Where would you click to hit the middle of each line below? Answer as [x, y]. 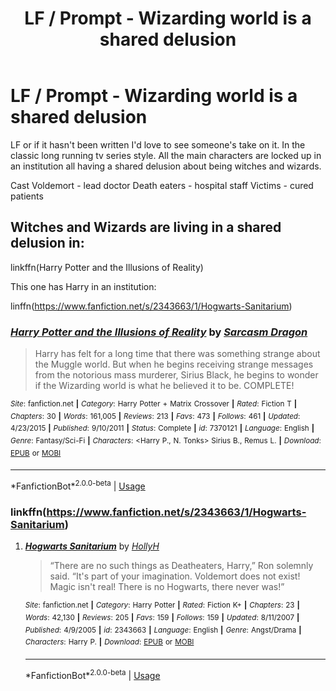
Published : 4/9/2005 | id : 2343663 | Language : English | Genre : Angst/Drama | [163, 630]
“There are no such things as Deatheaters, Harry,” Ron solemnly [181, 566]
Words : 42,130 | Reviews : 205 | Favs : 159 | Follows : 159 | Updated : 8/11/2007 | [162, 617]
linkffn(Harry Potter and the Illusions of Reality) [107, 267]
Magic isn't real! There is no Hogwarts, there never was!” [167, 587]
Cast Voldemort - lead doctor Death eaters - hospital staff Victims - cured [162, 185]
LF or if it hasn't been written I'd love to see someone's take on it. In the [158, 144]
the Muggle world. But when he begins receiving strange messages [174, 364]
